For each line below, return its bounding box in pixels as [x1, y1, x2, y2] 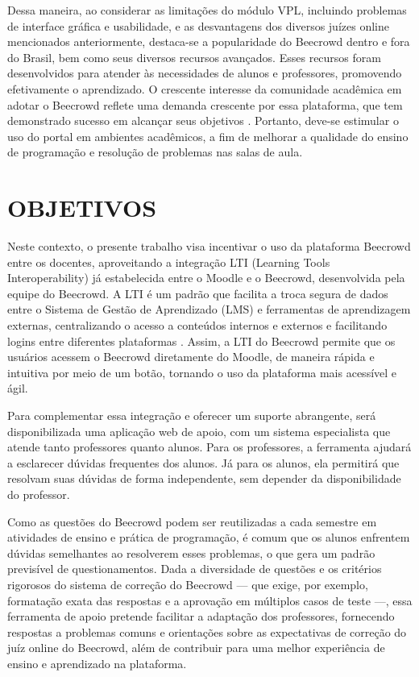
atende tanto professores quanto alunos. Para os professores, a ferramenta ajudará [7, 438, 412, 455]
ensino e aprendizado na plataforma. [7, 654, 187, 671]
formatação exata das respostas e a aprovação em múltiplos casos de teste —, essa [7, 592, 413, 608]
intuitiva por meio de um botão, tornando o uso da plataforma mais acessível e [7, 363, 397, 380]
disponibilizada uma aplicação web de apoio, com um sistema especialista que [7, 422, 391, 439]
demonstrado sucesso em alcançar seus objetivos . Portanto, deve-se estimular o [7, 112, 399, 129]
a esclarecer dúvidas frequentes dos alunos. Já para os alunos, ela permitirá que [7, 454, 400, 471]
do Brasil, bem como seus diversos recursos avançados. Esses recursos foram [7, 48, 381, 65]
